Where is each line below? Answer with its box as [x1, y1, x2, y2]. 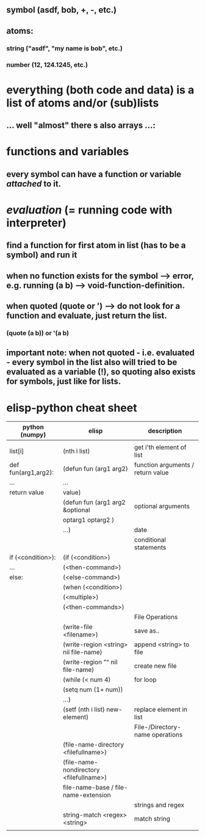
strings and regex [134, 801, 185, 809]
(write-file [63, 623, 93, 632]
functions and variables [6, 145, 129, 158]
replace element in [134, 706, 187, 714]
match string [134, 814, 171, 823]
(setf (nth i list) [63, 706, 105, 714]
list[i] [9, 447, 24, 455]
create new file [134, 662, 177, 670]
